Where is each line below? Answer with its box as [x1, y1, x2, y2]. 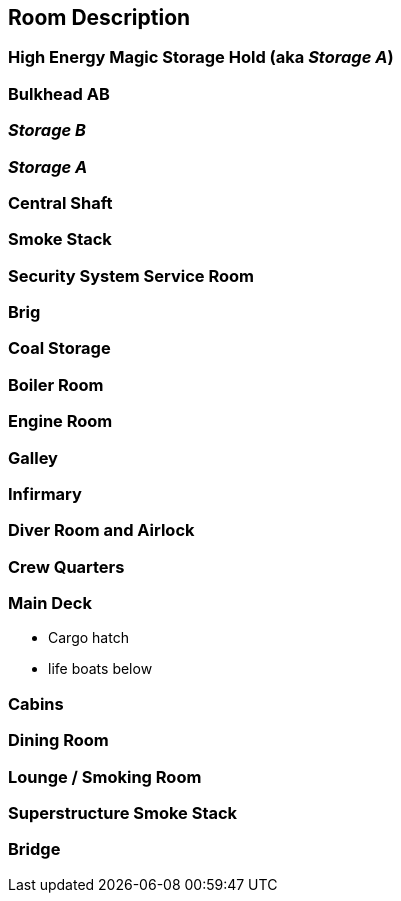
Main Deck [8, 593, 92, 614]
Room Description [8, 5, 191, 30]
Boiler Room [8, 374, 104, 395]
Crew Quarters [8, 556, 125, 577]
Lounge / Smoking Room [8, 766, 202, 787]
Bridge [8, 839, 61, 860]
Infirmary [8, 483, 82, 504]
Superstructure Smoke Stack [8, 802, 238, 823]
